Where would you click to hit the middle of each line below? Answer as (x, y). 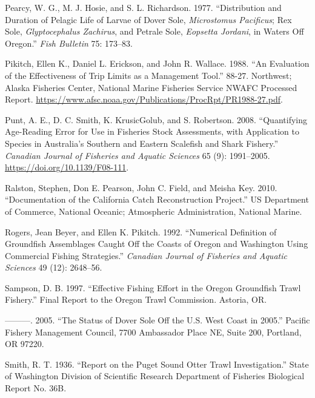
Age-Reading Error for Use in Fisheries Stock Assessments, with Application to (152, 131)
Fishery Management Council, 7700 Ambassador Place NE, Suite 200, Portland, (153, 332)
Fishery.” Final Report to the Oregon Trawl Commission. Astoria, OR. (136, 299)
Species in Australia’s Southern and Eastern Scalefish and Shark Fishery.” (142, 143)
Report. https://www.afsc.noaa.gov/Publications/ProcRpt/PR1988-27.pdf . (144, 99)
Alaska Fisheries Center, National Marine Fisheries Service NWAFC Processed (151, 87)
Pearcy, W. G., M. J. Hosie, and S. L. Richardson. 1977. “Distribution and (143, 7)
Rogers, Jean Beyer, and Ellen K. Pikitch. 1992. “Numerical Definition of (141, 231)
